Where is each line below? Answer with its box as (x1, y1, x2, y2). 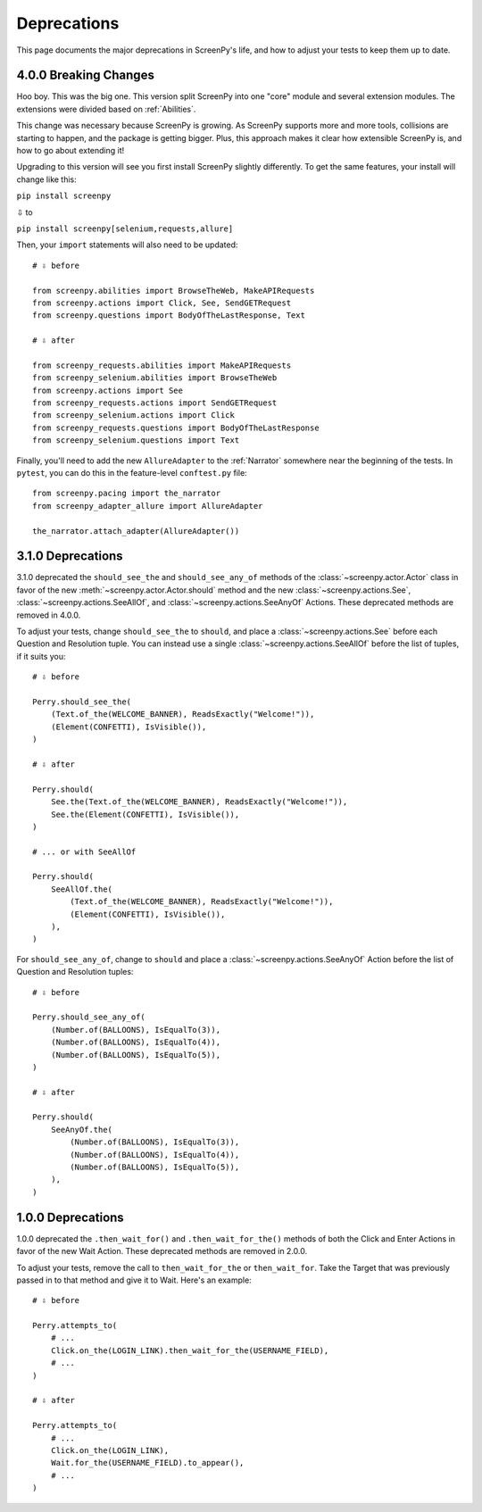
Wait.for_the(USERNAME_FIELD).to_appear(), (50, 1458, 245, 1468)
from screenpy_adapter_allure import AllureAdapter (32, 501, 263, 511)
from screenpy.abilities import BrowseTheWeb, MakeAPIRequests (32, 286, 315, 295)
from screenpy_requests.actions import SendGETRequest (32, 398, 278, 408)
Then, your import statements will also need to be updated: (16, 239, 238, 250)
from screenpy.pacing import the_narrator (32, 488, 221, 499)
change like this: (16, 174, 78, 185)
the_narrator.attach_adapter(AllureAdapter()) (32, 526, 240, 536)
